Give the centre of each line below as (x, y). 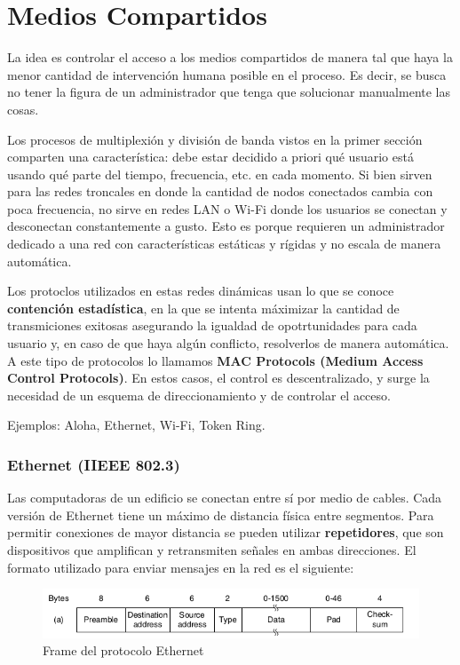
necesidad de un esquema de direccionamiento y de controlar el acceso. (199, 395)
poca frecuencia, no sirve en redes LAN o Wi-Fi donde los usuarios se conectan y (227, 208)
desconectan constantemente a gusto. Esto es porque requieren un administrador (226, 226)
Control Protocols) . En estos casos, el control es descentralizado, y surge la (218, 378)
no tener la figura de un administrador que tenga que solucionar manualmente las (229, 92)
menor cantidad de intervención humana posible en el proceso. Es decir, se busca (227, 74)
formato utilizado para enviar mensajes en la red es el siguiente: (181, 567)
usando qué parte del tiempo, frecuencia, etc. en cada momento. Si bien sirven (220, 174)
